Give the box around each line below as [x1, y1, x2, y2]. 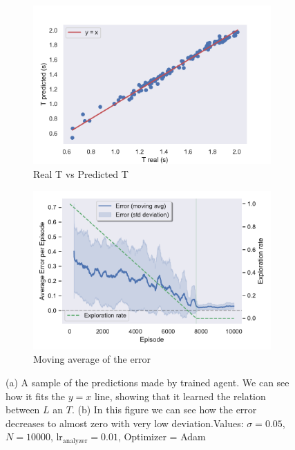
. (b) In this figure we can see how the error [71, 402, 257, 417]
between [6, 402, 40, 417]
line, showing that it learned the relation [94, 388, 266, 403]
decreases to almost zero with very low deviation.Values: [6, 415, 244, 430]
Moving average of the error [33, 352, 151, 366]
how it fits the [6, 388, 66, 403]
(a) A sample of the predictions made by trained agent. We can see [6, 375, 289, 390]
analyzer [62, 437, 88, 444]
